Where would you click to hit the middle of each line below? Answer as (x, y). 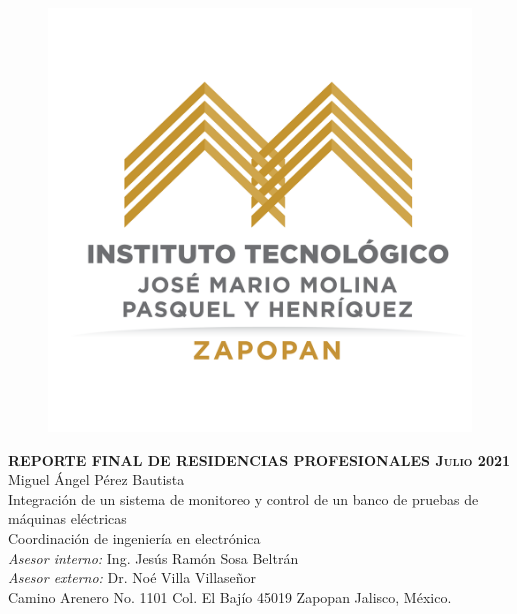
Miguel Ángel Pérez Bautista (96, 479)
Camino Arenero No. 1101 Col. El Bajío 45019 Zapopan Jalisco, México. (230, 596)
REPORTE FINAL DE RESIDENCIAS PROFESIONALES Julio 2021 (259, 459)
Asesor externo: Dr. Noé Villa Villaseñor (132, 577)
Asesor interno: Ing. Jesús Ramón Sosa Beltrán (153, 557)
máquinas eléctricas (67, 518)
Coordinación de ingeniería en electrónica (134, 537)
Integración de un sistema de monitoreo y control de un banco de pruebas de (243, 498)
